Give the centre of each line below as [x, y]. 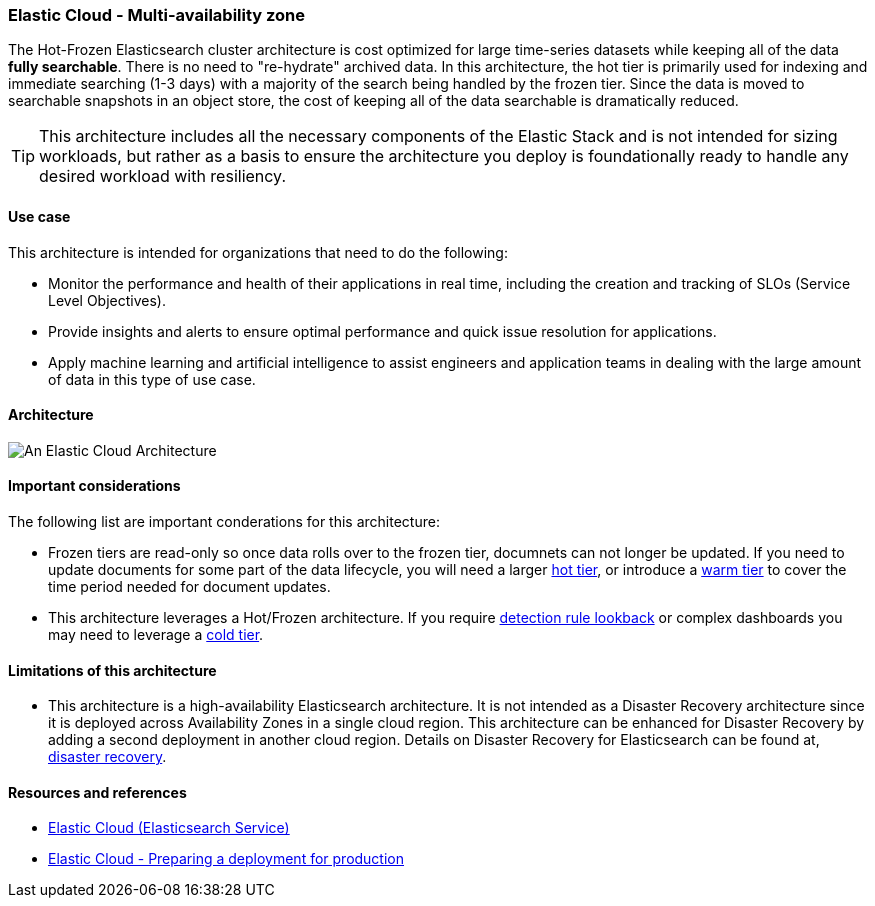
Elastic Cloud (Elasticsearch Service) [169, 828]
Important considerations [94, 486]
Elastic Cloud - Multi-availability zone [157, 15]
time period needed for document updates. [189, 587]
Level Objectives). [107, 300]
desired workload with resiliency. [163, 176]
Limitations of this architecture [112, 670]
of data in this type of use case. [152, 379]
